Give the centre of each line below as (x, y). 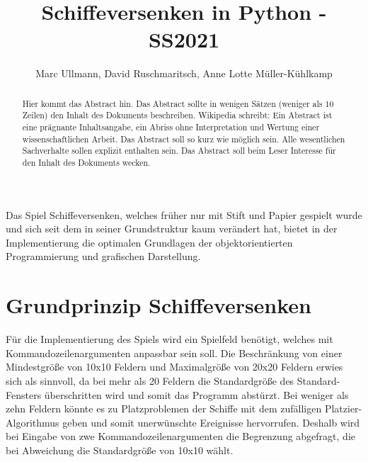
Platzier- (343, 409)
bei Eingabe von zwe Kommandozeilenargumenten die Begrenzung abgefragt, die (181, 436)
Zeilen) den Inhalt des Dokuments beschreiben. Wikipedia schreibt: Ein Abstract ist (177, 115)
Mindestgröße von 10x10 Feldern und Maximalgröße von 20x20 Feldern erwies (174, 367)
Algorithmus (33, 422)
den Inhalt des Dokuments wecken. (86, 162)
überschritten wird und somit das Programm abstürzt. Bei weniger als (196, 394)
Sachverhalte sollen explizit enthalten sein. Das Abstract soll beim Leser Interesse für (179, 151)
